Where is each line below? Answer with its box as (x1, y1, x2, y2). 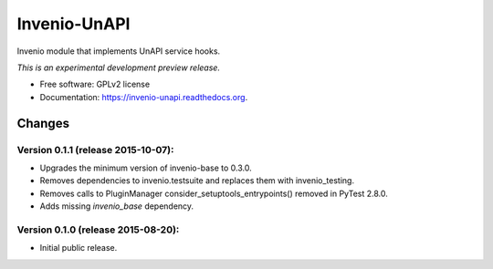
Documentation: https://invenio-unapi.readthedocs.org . (39, 91, 248, 102)
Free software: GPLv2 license (39, 78, 151, 90)
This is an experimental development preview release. (16, 62, 221, 73)
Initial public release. (39, 243, 118, 253)
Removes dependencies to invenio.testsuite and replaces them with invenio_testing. (39, 175, 355, 186)
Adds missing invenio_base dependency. (39, 201, 194, 212)
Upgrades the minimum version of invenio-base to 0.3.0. (39, 162, 252, 173)
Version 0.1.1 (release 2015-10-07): (16, 143, 174, 156)
